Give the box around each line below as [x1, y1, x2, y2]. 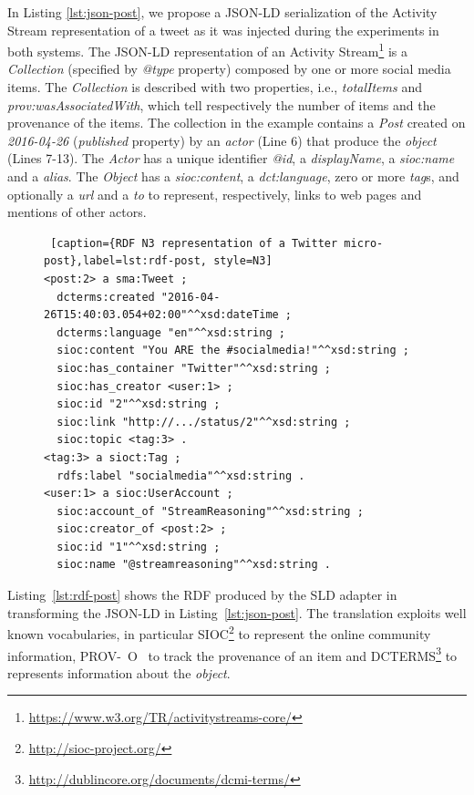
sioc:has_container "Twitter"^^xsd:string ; [57, 361, 331, 375]
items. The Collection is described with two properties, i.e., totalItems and [7, 77, 422, 97]
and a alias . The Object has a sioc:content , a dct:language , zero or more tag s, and [7, 167, 459, 185]
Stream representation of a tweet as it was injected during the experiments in [7, 20, 439, 39]
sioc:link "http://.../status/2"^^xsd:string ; [57, 415, 351, 428]
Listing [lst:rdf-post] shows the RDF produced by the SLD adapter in [7, 585, 397, 604]
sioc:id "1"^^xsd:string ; [57, 540, 221, 553]
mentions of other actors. [7, 202, 147, 222]
